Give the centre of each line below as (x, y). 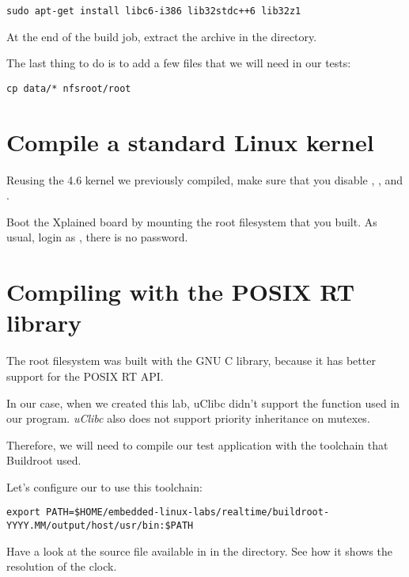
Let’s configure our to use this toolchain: (104, 486)
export (23, 512)
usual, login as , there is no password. (97, 237)
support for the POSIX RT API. (85, 376)
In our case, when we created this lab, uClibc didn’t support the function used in (203, 402)
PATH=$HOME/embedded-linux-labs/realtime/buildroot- (188, 512)
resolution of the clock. (62, 566)
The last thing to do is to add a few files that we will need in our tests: (179, 63)
